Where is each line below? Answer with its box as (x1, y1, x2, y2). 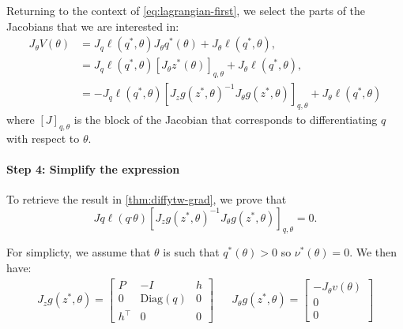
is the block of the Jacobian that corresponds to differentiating (73, 110, 378, 127)
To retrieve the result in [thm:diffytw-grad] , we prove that (6, 191, 287, 207)
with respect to (6, 129, 80, 146)
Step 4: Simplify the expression (6, 160, 180, 177)
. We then (349, 244, 397, 260)
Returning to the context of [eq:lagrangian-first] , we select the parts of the (6, 2, 366, 18)
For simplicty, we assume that (6, 244, 151, 260)
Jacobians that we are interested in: (6, 17, 179, 34)
